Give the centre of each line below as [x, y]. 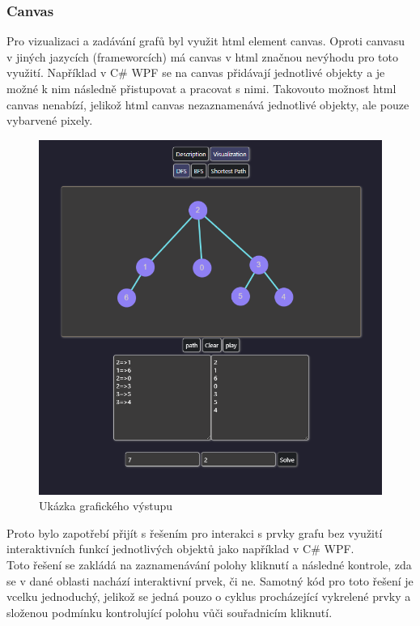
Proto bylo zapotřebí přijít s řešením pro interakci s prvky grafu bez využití [195, 532]
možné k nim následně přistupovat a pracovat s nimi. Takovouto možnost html [202, 88]
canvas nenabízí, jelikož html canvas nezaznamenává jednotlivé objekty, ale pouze [208, 104]
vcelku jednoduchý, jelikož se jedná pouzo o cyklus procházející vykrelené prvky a [209, 596]
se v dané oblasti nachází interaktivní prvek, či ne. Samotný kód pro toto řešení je [210, 580]
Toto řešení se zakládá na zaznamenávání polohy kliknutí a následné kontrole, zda [209, 564]
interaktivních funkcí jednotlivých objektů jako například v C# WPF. [180, 549]
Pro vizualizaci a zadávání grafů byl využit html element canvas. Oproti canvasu [206, 41]
